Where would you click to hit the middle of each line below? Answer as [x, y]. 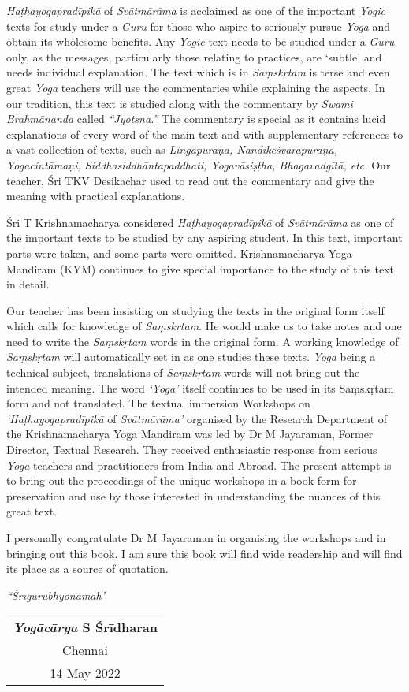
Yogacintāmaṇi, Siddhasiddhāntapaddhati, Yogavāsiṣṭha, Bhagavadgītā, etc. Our [199, 164]
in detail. [28, 284]
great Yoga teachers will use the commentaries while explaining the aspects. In [196, 87]
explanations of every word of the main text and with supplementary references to [205, 134]
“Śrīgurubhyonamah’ [56, 595]
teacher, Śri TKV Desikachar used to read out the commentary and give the [190, 180]
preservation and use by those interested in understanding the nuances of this [193, 495]
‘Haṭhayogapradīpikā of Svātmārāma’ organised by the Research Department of [197, 418]
